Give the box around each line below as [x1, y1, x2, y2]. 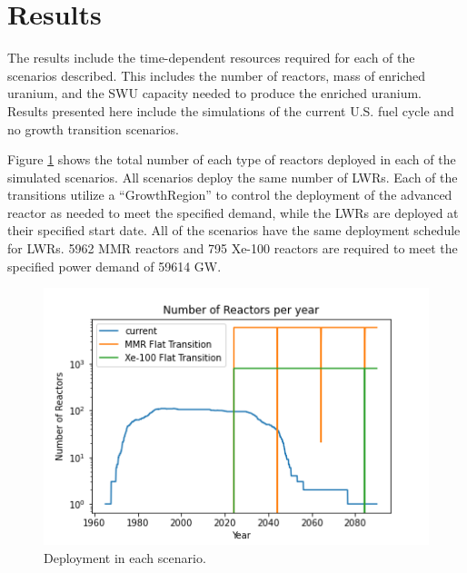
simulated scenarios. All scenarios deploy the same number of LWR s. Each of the [7, 167, 458, 186]
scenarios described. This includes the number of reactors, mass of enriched [7, 65, 426, 84]
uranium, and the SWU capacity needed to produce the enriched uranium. [7, 84, 422, 103]
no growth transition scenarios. [7, 119, 179, 138]
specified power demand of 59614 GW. [7, 256, 222, 275]
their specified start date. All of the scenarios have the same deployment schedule [7, 221, 461, 240]
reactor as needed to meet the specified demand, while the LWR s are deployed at [7, 203, 459, 222]
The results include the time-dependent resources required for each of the [7, 48, 415, 67]
